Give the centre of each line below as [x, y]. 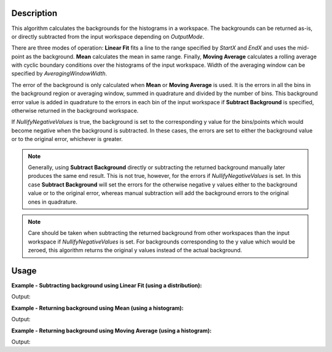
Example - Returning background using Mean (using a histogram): [97, 308]
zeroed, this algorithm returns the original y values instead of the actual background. [135, 250]
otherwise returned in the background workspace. [75, 111]
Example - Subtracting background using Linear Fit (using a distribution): [107, 286]
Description [34, 13]
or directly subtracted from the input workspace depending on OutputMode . [108, 36]
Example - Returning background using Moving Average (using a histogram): [112, 331]
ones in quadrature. [53, 202]
